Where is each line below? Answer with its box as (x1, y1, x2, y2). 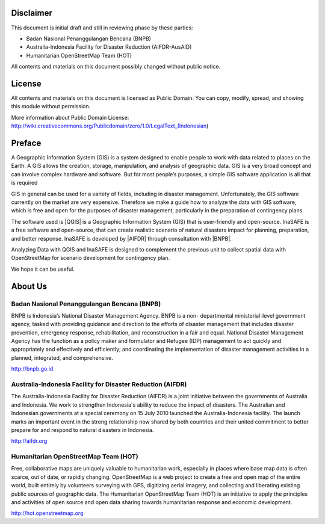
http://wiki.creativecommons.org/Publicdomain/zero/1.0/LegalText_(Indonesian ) (11, 122, 209, 129)
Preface (11, 138, 42, 148)
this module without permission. (11, 103, 91, 110)
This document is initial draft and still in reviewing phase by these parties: (11, 24, 193, 31)
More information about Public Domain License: (11, 114, 129, 121)
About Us (11, 281, 48, 291)
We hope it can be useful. (11, 265, 75, 273)
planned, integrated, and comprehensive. (11, 354, 114, 361)
